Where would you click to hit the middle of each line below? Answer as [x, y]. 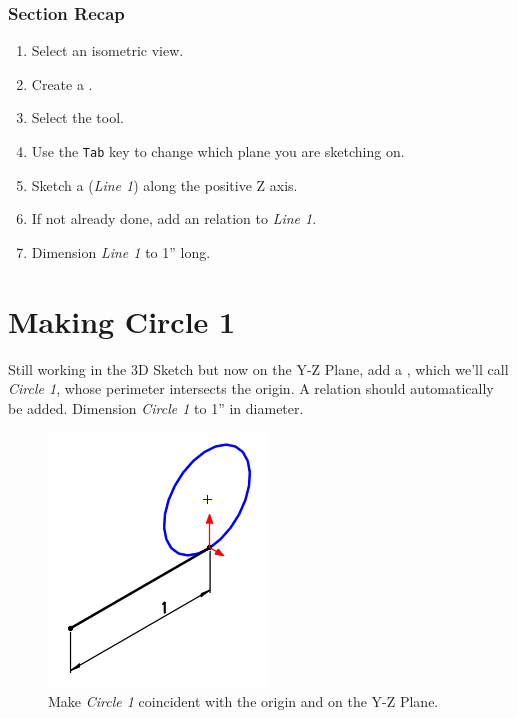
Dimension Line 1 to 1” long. [121, 251]
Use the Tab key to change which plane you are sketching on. [218, 151]
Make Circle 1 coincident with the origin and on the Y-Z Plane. [243, 700]
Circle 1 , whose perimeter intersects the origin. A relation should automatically [251, 388]
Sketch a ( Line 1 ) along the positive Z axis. [164, 184]
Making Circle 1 [122, 320]
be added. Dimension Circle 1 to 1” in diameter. [156, 407]
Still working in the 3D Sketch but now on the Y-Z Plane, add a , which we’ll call [258, 368]
